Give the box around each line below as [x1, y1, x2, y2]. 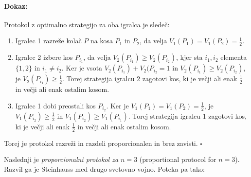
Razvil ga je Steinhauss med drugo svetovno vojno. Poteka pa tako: [4, 163, 205, 174]
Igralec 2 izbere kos [15, 52, 73, 62]
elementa [220, 52, 247, 62]
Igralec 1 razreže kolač [15, 35, 82, 46]
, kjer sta [176, 52, 203, 62]
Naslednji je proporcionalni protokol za [4, 154, 119, 164]
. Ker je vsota [61, 63, 103, 73]
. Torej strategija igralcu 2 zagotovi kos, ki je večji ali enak [62, 73, 237, 84]
